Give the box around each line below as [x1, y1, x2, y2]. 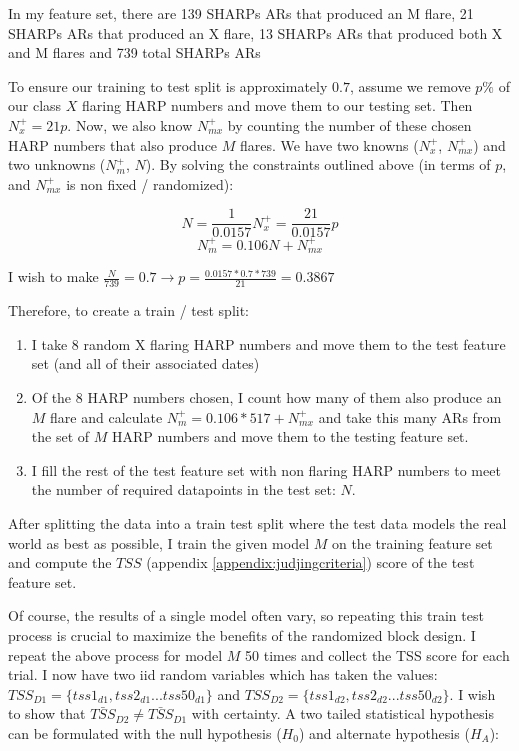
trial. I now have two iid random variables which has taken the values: [8, 664, 438, 685]
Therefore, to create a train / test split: [8, 300, 250, 321]
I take [31, 333, 68, 354]
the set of [31, 426, 90, 447]
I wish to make [8, 266, 99, 287]
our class [8, 95, 62, 116]
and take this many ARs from [318, 406, 502, 427]
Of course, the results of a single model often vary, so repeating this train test [8, 605, 484, 626]
